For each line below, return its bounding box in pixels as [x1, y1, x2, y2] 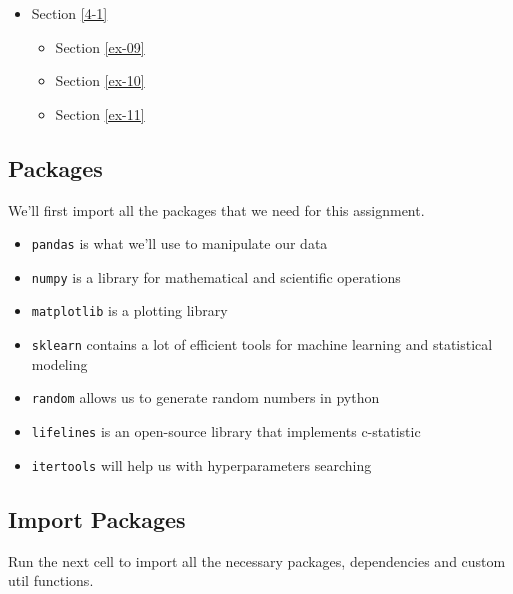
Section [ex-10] [55, 70, 145, 91]
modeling [31, 353, 88, 374]
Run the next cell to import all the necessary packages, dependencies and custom [8, 550, 506, 571]
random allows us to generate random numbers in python [31, 387, 380, 408]
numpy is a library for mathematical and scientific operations [31, 266, 401, 287]
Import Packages [8, 503, 186, 534]
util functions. [8, 570, 94, 591]
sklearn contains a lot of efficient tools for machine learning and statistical [31, 334, 493, 355]
